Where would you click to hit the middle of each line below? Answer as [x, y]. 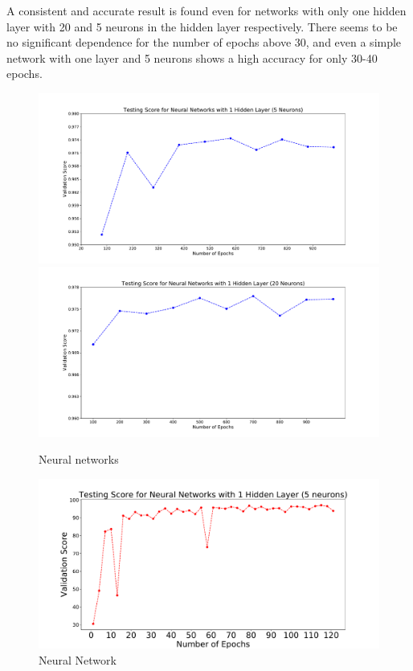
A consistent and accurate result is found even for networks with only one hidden [206, 10]
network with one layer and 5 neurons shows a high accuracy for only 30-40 [192, 57]
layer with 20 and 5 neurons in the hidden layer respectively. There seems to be [202, 26]
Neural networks [79, 459]
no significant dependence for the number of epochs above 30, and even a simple [204, 42]
